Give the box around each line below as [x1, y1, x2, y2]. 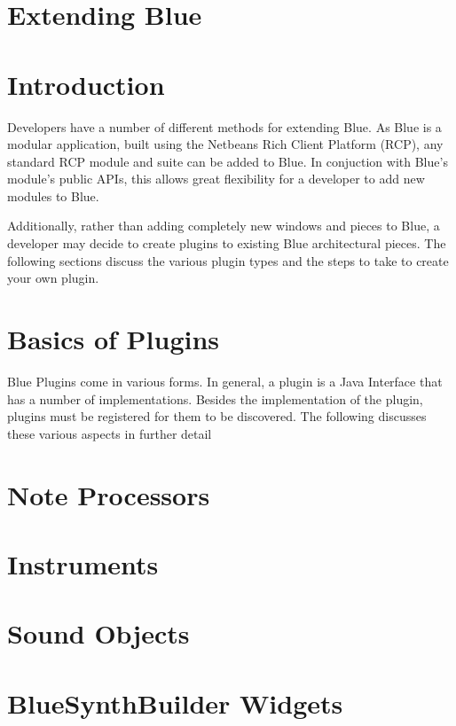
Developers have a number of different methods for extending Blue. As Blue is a [7, 117, 442, 136]
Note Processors [7, 476, 210, 512]
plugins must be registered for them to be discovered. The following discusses [7, 407, 427, 425]
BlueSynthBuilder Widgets [7, 684, 343, 721]
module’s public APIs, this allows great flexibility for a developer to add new [7, 169, 425, 188]
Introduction [7, 66, 165, 102]
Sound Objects [7, 615, 190, 652]
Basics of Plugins [7, 321, 220, 357]
